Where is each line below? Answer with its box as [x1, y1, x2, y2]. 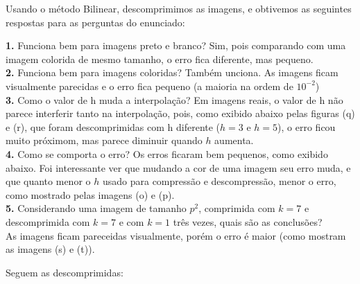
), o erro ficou [277, 119, 336, 134]
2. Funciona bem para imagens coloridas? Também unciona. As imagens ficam [6, 65, 338, 80]
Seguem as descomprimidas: [6, 265, 123, 279]
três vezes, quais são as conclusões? [173, 214, 323, 229]
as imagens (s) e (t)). [6, 242, 95, 256]
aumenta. [214, 133, 254, 148]
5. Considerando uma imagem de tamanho [6, 201, 187, 215]
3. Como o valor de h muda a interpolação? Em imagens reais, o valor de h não [6, 92, 343, 107]
